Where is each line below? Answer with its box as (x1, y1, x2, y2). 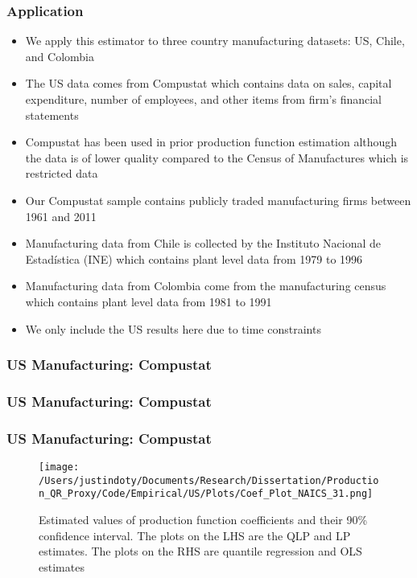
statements (25, 106, 79, 123)
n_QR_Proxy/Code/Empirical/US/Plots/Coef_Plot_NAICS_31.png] (39, 488, 374, 500)
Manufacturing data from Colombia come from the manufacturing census (25, 277, 386, 294)
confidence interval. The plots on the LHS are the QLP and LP (39, 527, 351, 543)
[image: (39, 461, 80, 473)
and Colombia (25, 47, 94, 64)
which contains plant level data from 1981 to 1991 (25, 293, 272, 309)
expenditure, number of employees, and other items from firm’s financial (25, 91, 382, 107)
